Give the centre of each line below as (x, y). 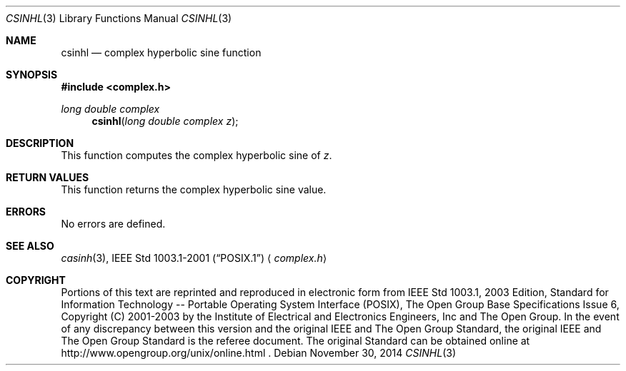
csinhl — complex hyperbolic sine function (161, 52)
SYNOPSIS (32, 75)
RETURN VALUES (48, 177)
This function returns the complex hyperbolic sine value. (194, 189)
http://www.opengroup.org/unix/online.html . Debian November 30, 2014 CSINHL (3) (258, 353)
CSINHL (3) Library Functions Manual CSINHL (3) (119, 18)
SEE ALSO (30, 246)
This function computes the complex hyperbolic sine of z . (197, 155)
